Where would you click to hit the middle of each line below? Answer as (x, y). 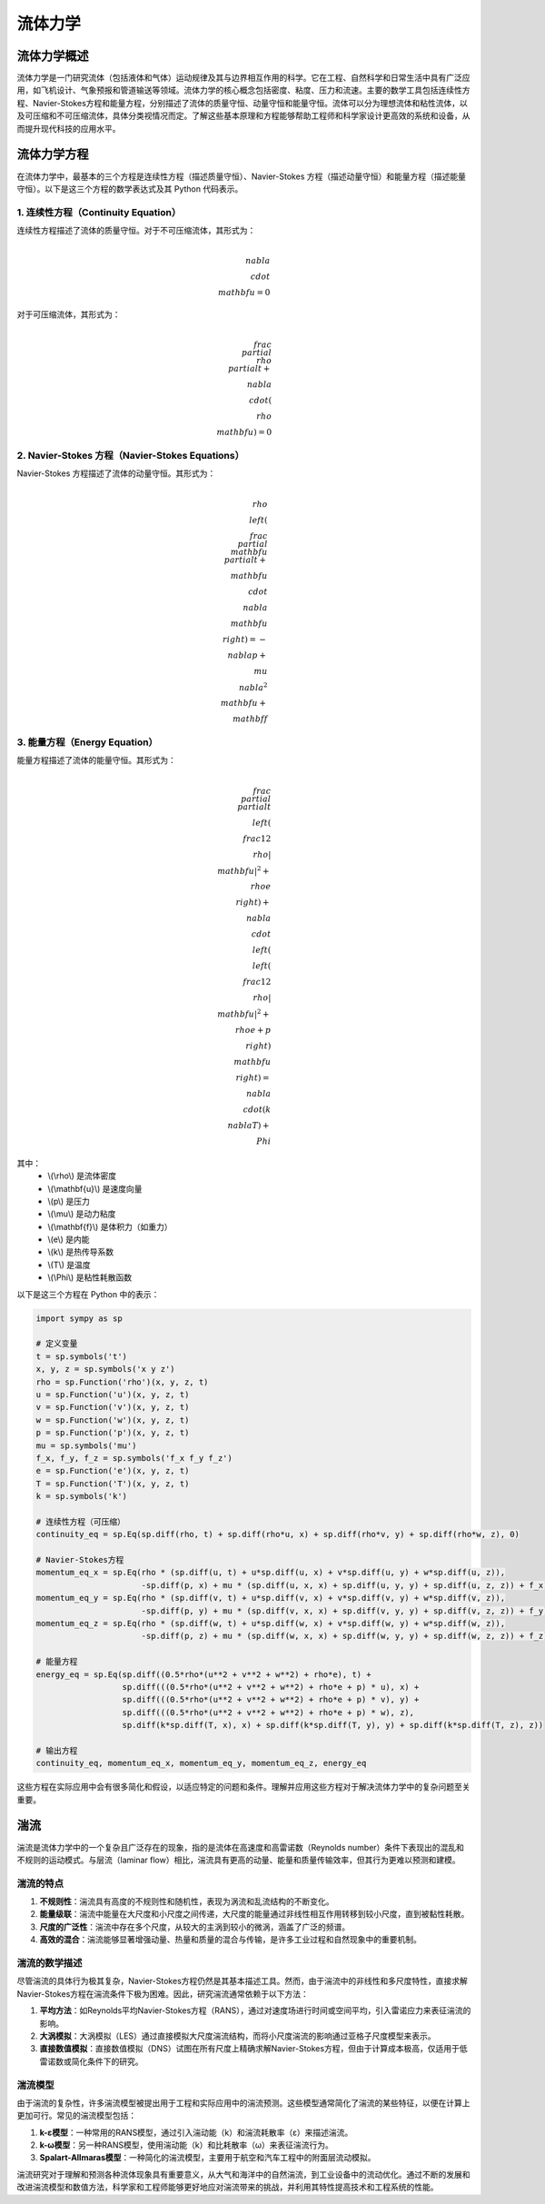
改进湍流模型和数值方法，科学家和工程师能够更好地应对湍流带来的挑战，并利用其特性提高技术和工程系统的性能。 (228, 2187)
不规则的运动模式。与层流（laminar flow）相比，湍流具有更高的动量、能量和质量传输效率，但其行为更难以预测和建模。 (238, 1860)
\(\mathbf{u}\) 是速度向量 (95, 1188)
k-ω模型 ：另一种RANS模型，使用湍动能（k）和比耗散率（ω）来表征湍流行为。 (186, 2145)
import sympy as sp (79, 1318)
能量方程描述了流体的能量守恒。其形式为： (96, 760)
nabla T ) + (248, 1125)
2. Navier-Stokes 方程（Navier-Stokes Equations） (131, 456)
